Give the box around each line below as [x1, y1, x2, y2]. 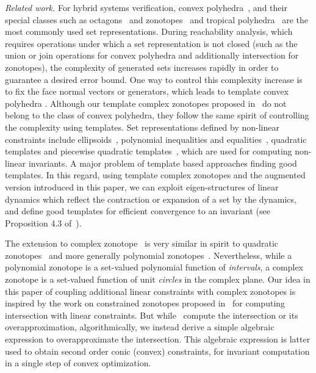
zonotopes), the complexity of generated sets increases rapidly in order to [5, 60, 279, 73]
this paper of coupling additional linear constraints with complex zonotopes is [5, 284, 296, 297]
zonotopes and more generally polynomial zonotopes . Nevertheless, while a [5, 248, 292, 261]
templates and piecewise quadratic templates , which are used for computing [5, 145, 292, 158]
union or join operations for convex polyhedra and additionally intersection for [5, 49, 299, 62]
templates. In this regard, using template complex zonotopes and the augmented [5, 168, 306, 181]
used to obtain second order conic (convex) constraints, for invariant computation [5, 344, 310, 357]
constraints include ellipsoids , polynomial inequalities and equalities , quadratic [5, 132, 307, 145]
